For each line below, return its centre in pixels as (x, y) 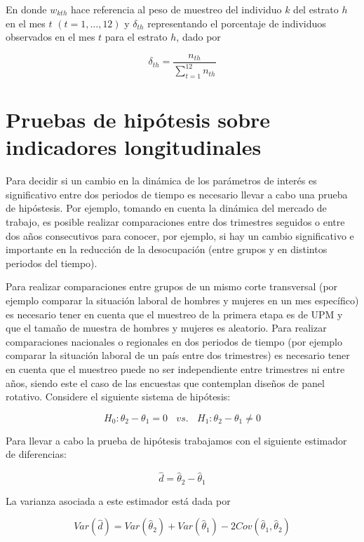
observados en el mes (50, 37)
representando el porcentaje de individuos (237, 23)
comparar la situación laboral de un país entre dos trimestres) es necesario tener (178, 355)
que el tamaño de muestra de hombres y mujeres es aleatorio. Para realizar (166, 328)
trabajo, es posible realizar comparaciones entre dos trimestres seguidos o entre (175, 222)
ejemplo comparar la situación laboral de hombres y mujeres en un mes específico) (182, 300)
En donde (26, 9)
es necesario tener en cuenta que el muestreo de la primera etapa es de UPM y (174, 314)
